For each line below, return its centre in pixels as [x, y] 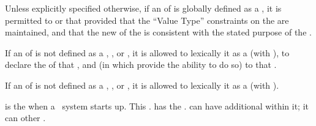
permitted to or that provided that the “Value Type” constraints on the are [147, 20]
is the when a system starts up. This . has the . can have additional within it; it [157, 106]
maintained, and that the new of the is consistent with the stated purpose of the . [158, 32]
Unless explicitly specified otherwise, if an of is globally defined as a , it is [143, 8]
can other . [25, 118]
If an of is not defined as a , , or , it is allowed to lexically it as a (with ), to [147, 52]
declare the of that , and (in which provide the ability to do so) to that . [141, 65]
